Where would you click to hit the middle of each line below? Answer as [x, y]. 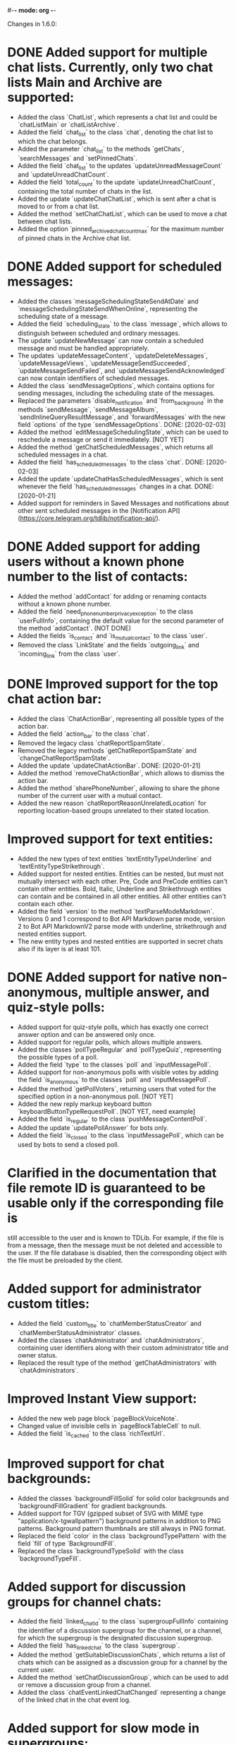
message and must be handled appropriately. [83, 348]
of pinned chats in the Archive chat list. [74, 238]
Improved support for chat [86, 1463]
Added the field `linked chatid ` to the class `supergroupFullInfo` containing [123, 1622]
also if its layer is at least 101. [60, 948]
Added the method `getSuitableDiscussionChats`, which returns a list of [121, 1655]
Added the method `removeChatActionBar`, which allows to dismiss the [121, 772]
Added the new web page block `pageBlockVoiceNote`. [98, 1418]
